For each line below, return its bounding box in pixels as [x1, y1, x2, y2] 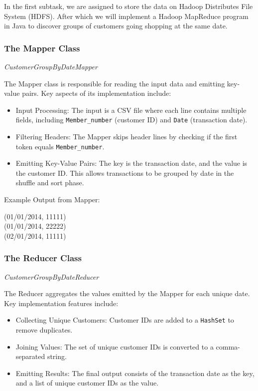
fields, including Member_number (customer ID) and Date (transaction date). [15, 114, 248, 125]
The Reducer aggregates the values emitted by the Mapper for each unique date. [4, 288, 250, 299]
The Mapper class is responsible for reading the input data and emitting [4, 78, 225, 88]
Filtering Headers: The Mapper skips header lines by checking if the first [15, 131, 238, 142]
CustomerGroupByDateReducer [4, 271, 99, 282]
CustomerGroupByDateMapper [4, 61, 98, 71]
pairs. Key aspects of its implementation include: [22, 88, 171, 98]
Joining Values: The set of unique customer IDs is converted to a [15, 341, 214, 352]
